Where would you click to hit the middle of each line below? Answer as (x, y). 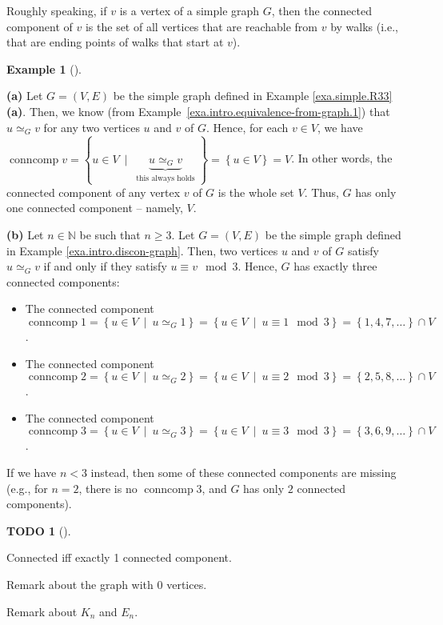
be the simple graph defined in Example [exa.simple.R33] (253, 96)
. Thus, (321, 192)
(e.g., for (27, 488)
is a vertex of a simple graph (190, 10)
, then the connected (321, 10)
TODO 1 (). (39, 530)
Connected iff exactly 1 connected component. (119, 557)
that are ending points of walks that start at (115, 42)
